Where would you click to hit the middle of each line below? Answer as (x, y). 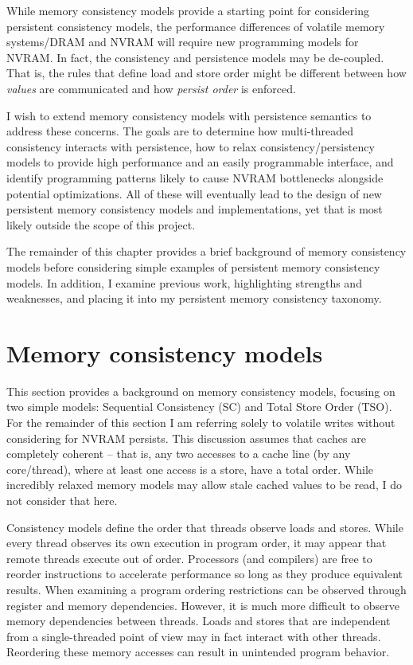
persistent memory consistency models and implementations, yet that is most (195, 209)
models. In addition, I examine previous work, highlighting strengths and (184, 282)
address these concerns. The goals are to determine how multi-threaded (180, 131)
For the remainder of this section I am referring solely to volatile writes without (201, 422)
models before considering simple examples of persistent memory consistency (193, 266)
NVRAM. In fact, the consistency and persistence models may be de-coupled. (195, 57)
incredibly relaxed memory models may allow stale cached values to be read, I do (204, 485)
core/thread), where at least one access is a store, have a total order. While (190, 469)
